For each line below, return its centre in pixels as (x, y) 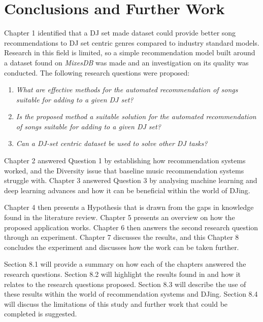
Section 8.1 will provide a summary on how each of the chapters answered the (125, 264)
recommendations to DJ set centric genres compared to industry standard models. (132, 42)
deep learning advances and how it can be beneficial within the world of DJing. (127, 190)
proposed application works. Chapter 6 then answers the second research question (131, 227)
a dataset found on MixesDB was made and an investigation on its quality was (126, 62)
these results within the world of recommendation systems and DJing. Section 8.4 (131, 294)
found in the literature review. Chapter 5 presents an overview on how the (120, 217)
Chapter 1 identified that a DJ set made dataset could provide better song (120, 33)
